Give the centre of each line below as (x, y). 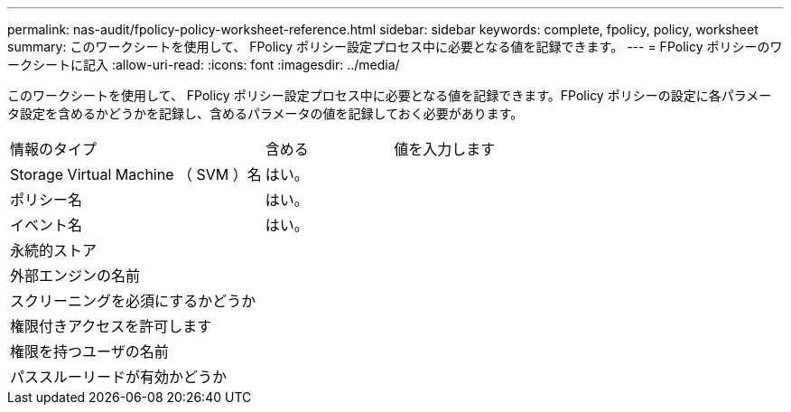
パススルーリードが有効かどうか (119, 377)
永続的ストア (54, 250)
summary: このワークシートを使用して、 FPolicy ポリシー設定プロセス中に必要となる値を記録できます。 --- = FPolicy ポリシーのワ (395, 47)
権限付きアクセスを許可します (111, 326)
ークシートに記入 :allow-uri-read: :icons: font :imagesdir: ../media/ (204, 65)
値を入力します (445, 149)
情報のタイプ (54, 149)
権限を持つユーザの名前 (89, 351)
